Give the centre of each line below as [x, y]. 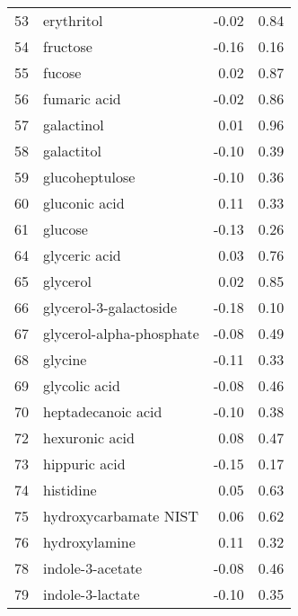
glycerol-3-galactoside [110, 307]
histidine [70, 490]
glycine [65, 359]
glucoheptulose [89, 177]
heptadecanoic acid [103, 411]
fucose [62, 72]
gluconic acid [84, 203]
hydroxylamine [89, 542]
